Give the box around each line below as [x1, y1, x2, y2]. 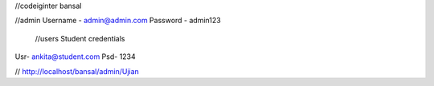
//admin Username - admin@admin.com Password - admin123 [14, 16, 221, 25]
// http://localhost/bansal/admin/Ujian [14, 66, 140, 76]
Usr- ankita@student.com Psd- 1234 [14, 52, 136, 61]
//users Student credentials [35, 33, 125, 43]
